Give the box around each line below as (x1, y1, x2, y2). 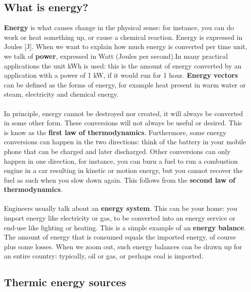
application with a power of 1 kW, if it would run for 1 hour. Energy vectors (4, 70, 238, 80)
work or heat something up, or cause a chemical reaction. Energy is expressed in (4, 32, 243, 42)
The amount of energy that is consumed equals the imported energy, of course (4, 232, 236, 242)
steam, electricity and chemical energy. (4, 89, 119, 99)
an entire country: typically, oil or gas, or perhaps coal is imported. (4, 251, 203, 261)
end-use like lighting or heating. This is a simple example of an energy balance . (4, 222, 246, 232)
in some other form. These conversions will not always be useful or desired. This (4, 118, 242, 128)
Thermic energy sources (4, 275, 126, 290)
